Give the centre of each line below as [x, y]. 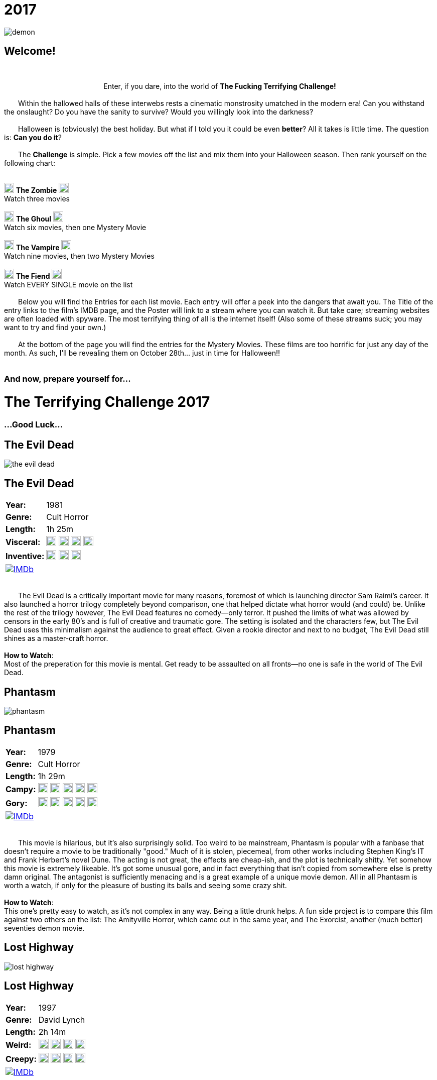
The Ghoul [33, 219]
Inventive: [25, 556]
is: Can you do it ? [33, 137]
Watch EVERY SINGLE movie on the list [68, 284]
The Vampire [38, 247]
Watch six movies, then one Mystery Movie [75, 227]
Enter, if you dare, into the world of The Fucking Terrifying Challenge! [220, 86]
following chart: [30, 163]
